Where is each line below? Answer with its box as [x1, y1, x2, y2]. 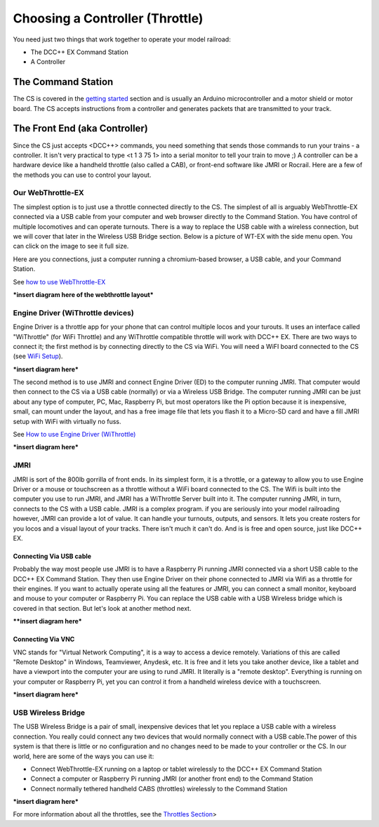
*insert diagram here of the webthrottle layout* [13, 290, 154, 298]
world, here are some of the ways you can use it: [13, 752, 154, 760]
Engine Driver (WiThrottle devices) [13, 307, 135, 317]
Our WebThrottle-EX [13, 188, 84, 198]
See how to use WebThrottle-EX [13, 277, 106, 286]
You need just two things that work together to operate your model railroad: [13, 35, 231, 44]
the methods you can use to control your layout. [13, 171, 152, 179]
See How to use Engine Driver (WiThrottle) [13, 430, 136, 439]
